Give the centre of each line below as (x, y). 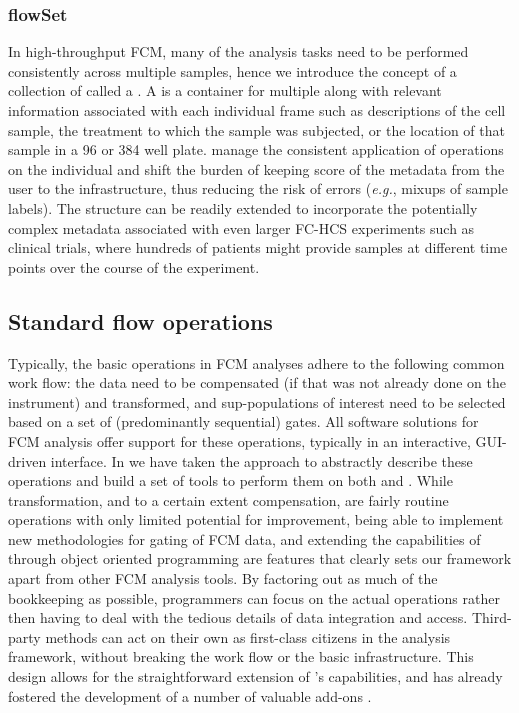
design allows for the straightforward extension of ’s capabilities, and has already (255, 676)
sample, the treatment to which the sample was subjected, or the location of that (256, 129)
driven (27, 460)
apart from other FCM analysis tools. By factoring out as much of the (223, 578)
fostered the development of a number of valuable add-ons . (190, 695)
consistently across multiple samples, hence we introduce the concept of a (232, 70)
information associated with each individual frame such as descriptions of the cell (257, 110)
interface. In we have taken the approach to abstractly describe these (261, 460)
